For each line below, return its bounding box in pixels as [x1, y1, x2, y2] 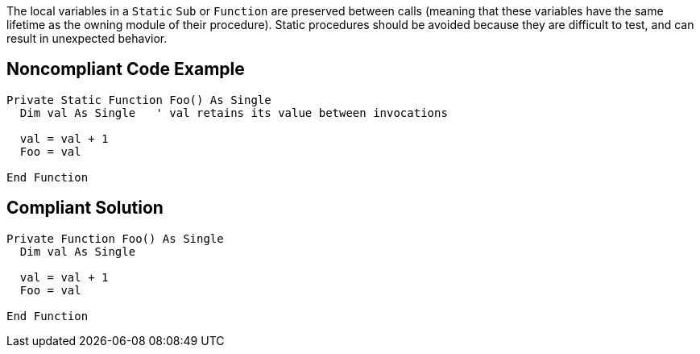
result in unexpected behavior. [6, 31, 168, 45]
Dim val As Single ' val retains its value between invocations [19, 106, 448, 119]
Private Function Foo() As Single [6, 231, 224, 245]
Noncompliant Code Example [6, 59, 245, 80]
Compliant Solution [6, 198, 164, 219]
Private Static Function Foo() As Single [6, 93, 271, 106]
